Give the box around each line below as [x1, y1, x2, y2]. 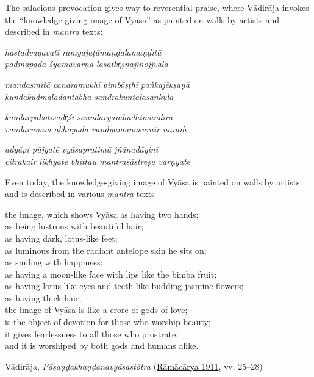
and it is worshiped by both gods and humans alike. [5, 339, 199, 352]
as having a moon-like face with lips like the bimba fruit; [5, 267, 217, 280]
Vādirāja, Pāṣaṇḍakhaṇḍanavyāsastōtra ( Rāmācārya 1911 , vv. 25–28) [5, 359, 263, 372]
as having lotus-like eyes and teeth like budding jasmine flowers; [5, 279, 244, 292]
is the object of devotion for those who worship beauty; [5, 315, 211, 328]
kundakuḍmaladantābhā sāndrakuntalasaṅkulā [5, 90, 174, 102]
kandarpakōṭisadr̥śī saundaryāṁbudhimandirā [5, 110, 173, 123]
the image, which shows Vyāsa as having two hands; [5, 207, 199, 220]
